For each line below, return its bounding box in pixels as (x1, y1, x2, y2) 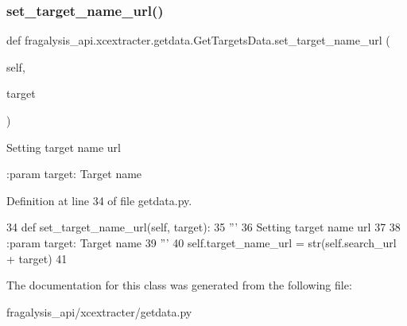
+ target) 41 (6, 250, 68, 266)
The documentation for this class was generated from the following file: (6, 277, 352, 293)
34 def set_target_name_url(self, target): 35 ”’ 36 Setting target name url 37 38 (6, 219, 401, 235)
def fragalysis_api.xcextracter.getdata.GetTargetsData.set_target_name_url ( (6, 32, 390, 49)
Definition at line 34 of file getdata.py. (6, 192, 192, 208)
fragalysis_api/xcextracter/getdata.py (6, 303, 192, 320)
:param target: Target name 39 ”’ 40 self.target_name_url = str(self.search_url (6, 234, 397, 250)
